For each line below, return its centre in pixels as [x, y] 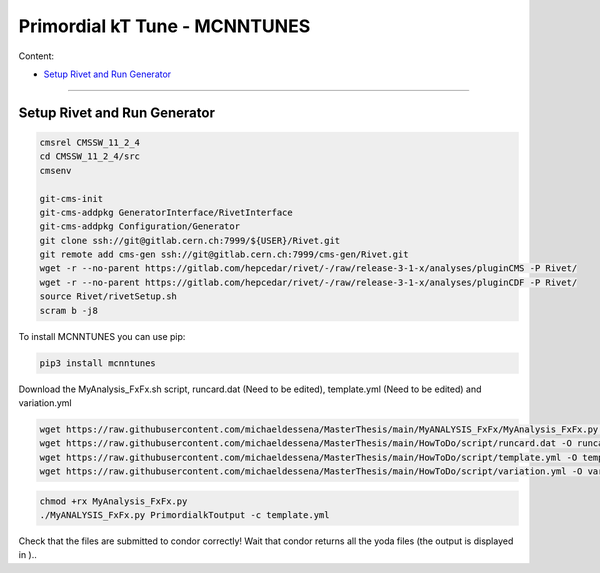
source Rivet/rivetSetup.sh [108, 296]
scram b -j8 [69, 310]
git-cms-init [71, 198]
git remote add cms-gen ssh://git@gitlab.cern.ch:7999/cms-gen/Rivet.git [224, 254]
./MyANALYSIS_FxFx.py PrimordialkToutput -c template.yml [184, 515]
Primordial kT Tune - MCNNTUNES [164, 26]
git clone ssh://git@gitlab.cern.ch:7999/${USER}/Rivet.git [190, 240]
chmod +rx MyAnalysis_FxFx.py [113, 501]
